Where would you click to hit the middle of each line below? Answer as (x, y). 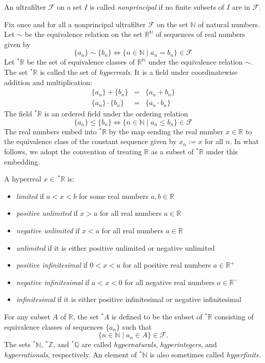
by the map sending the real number (166, 131)
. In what (244, 141)
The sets (17, 344)
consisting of (234, 316)
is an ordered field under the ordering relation (116, 114)
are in (241, 7)
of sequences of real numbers (200, 34)
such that (137, 326)
